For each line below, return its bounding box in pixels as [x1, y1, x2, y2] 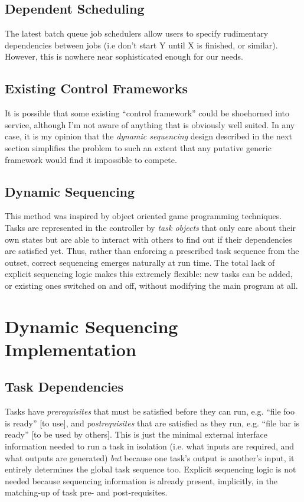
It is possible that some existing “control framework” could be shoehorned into [5, 107, 290, 119]
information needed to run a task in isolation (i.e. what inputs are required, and [5, 440, 295, 452]
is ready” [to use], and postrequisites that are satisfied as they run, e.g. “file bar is [5, 416, 300, 429]
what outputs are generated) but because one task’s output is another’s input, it [5, 451, 295, 464]
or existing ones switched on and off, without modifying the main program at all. [5, 279, 298, 291]
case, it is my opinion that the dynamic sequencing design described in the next [5, 130, 292, 142]
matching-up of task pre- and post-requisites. [5, 486, 168, 498]
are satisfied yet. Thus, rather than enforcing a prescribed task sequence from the [5, 245, 299, 257]
